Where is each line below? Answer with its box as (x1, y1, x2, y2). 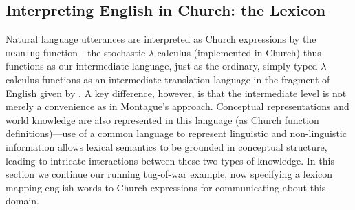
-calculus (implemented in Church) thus (153, 45, 321, 59)
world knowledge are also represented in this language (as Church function (6, 112, 319, 127)
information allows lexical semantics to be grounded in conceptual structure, (6, 140, 327, 154)
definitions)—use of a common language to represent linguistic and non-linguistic (6, 126, 347, 140)
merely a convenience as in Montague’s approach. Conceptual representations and (6, 99, 349, 114)
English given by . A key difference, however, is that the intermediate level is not (6, 85, 347, 100)
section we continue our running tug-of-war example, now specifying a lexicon (6, 167, 333, 181)
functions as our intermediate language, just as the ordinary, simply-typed (6, 59, 318, 73)
